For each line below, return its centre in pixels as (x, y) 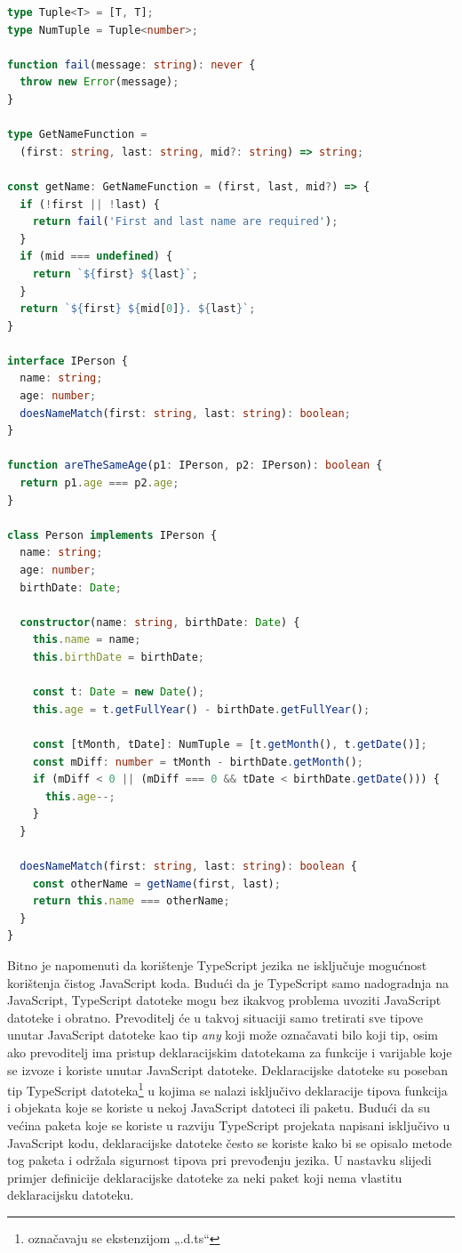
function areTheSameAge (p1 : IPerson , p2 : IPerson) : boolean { (195, 466)
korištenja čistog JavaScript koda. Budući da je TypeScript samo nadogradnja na (228, 982)
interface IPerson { (68, 361)
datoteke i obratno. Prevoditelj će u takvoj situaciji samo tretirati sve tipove (215, 1017)
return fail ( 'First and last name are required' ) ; (185, 222)
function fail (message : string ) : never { (131, 64)
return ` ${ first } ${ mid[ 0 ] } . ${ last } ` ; (138, 309)
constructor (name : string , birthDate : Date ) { (160, 622)
